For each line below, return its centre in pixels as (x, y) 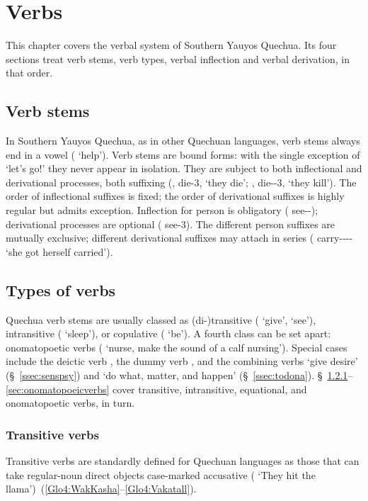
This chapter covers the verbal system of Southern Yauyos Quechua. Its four (171, 45)
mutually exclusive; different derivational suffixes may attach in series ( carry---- (179, 238)
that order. (29, 73)
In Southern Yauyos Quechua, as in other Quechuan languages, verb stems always (183, 141)
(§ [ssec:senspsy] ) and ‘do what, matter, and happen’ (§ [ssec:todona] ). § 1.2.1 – (179, 375)
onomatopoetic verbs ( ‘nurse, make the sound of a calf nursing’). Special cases (177, 347)
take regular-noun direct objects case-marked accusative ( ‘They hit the (161, 474)
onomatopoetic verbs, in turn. (70, 403)
